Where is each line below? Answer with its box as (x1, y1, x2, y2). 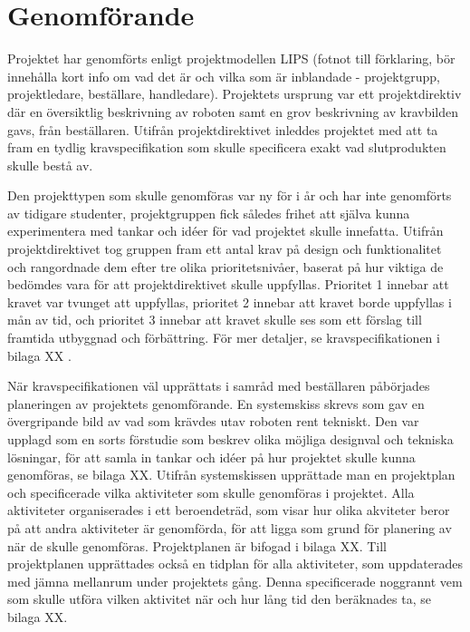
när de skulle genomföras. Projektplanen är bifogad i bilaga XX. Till (7, 536, 388, 555)
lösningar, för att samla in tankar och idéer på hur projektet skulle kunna (7, 447, 416, 466)
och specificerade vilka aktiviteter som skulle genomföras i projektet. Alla (7, 482, 415, 501)
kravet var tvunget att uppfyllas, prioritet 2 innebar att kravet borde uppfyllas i (7, 292, 452, 311)
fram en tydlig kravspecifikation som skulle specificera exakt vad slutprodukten (7, 138, 446, 157)
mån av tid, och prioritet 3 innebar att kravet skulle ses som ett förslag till (7, 310, 422, 329)
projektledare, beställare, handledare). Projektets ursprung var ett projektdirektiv (7, 84, 462, 103)
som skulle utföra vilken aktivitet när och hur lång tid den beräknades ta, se (7, 589, 431, 608)
